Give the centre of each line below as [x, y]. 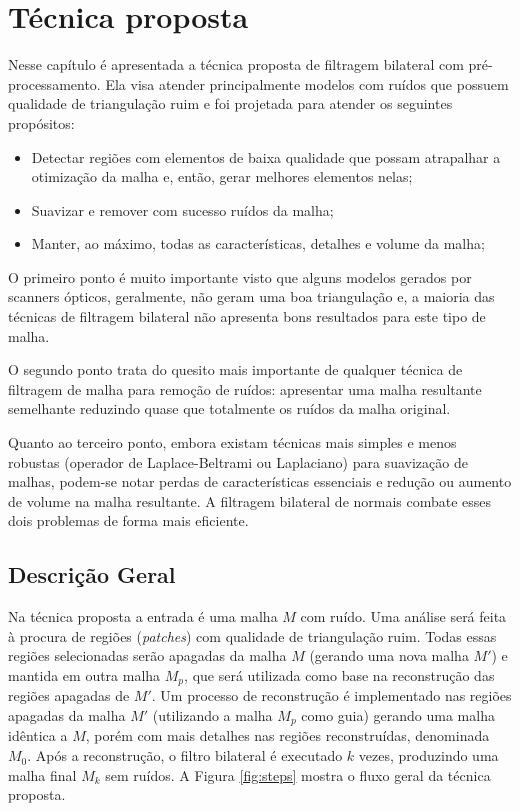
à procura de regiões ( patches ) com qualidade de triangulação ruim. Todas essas [252, 635]
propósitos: [41, 122]
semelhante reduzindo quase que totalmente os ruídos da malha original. [229, 408]
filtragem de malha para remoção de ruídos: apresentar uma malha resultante [245, 388]
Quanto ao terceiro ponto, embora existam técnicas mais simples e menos [232, 442]
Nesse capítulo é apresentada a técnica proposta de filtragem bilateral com [236, 64]
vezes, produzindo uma [428, 755]
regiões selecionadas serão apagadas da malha [147, 655]
